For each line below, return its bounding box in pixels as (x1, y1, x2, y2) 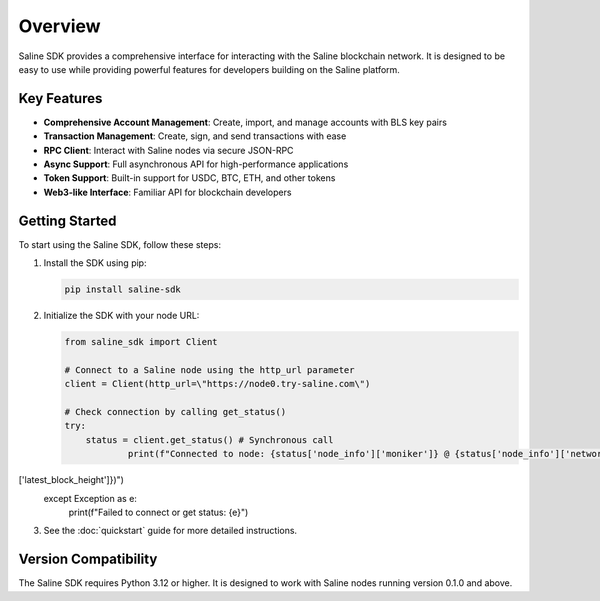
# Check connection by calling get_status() (64, 406, 287, 417)
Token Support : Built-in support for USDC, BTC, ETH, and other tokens (43, 172, 336, 184)
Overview (18, 15, 101, 37)
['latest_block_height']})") (18, 474, 125, 486)
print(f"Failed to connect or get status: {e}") (68, 506, 249, 518)
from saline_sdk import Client (64, 336, 219, 348)
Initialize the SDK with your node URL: (43, 310, 200, 322)
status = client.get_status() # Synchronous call (85, 434, 334, 445)
